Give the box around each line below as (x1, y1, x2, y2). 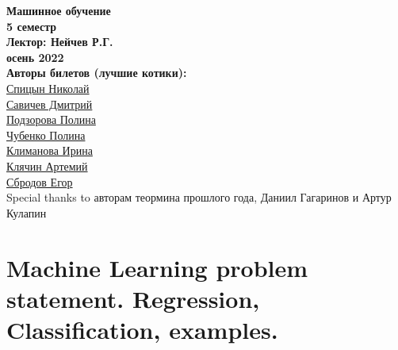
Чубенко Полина (6, 126, 86, 143)
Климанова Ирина (6, 142, 93, 159)
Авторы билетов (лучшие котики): (6, 64, 187, 81)
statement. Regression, (6, 282, 260, 314)
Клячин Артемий (6, 157, 88, 174)
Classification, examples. (6, 313, 278, 345)
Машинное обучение (6, 2, 111, 18)
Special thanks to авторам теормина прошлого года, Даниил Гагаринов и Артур (6, 189, 392, 206)
